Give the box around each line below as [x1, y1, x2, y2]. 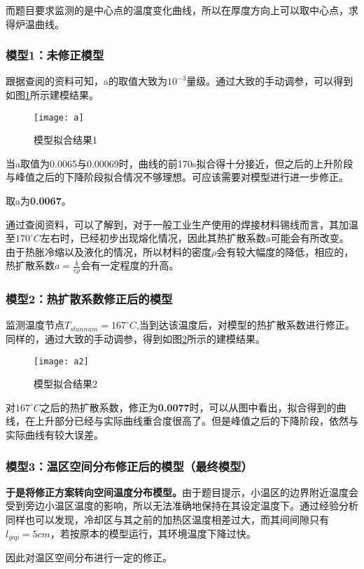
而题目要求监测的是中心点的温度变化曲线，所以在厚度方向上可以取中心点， [6, 3, 349, 17]
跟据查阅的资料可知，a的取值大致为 [6, 74, 167, 88]
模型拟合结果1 [34, 132, 97, 147]
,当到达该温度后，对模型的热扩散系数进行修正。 [136, 317, 355, 332]
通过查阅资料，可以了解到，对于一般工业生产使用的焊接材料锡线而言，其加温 [6, 217, 358, 231]
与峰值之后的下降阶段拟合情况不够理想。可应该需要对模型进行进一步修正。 [6, 170, 349, 184]
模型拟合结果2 [34, 376, 97, 391]
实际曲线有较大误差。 [6, 427, 104, 442]
